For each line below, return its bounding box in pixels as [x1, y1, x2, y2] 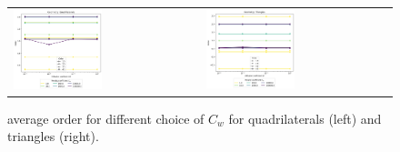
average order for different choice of [7, 108, 205, 127]
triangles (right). [7, 127, 99, 146]
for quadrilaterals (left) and [228, 108, 382, 127]
